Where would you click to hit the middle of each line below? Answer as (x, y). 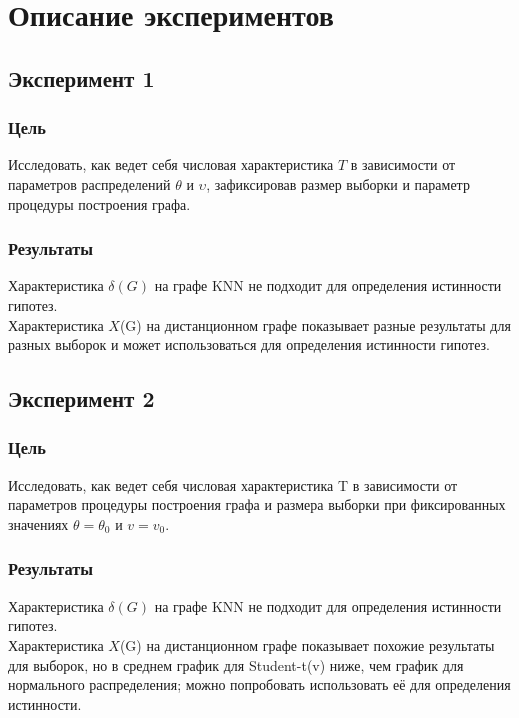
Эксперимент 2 (81, 398)
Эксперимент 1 (81, 77)
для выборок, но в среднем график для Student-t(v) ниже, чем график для (236, 664)
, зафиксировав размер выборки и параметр (338, 183)
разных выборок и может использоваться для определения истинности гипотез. (249, 344)
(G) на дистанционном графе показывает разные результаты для (315, 324)
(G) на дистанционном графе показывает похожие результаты (307, 644)
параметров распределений (89, 183)
